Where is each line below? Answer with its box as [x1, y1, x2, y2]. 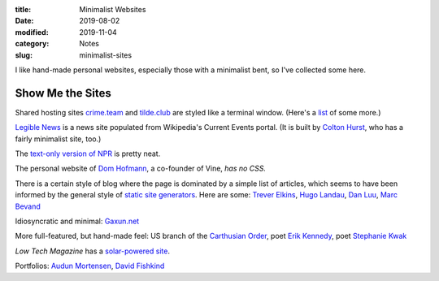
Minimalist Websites [79, 5, 146, 14]
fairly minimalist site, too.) [15, 134, 102, 144]
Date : [15, 16, 34, 26]
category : [15, 39, 50, 49]
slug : [15, 50, 33, 60]
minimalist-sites [79, 50, 133, 60]
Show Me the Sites [15, 86, 111, 100]
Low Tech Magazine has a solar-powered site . [15, 246, 171, 256]
